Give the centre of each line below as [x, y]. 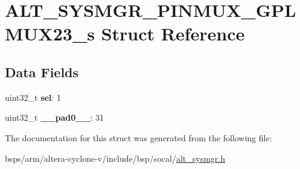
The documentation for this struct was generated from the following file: [139, 137]
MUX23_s [50, 33]
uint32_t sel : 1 [33, 97]
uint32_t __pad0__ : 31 [55, 117]
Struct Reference [173, 33]
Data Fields [42, 72]
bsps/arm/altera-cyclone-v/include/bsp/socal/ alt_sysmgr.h [115, 158]
